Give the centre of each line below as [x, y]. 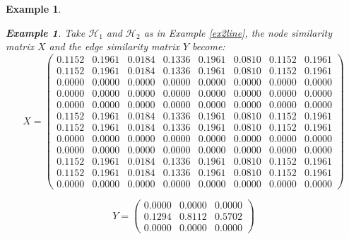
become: [209, 46]
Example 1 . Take [46, 32]
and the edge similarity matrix [114, 46]
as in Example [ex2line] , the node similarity [238, 32]
